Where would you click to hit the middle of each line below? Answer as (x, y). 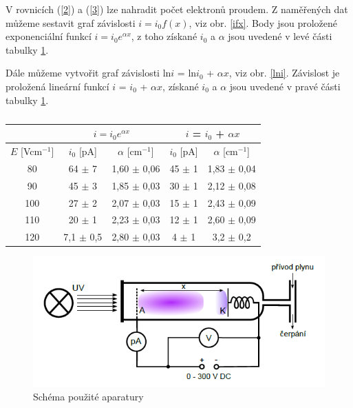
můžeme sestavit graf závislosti (71, 22)
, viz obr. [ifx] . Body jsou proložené (263, 22)
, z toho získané (164, 36)
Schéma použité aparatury (88, 397)
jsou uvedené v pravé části (285, 86)
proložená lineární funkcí (57, 86)
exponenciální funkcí (49, 36)
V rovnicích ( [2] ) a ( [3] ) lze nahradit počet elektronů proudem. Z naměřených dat (177, 9)
